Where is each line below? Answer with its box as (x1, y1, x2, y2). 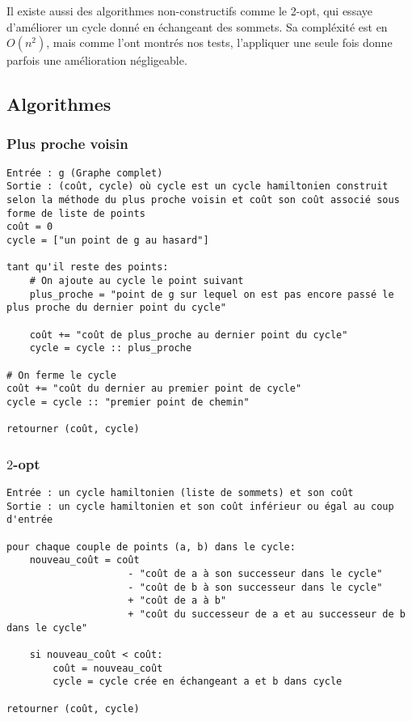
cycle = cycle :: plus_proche (29, 342, 192, 354)
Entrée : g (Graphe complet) (6, 167, 163, 179)
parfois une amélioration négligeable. (6, 52, 187, 69)
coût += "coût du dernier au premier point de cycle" (6, 383, 302, 395)
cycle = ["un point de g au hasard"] (6, 235, 209, 247)
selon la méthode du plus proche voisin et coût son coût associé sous (6, 194, 400, 206)
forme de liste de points (6, 207, 145, 219)
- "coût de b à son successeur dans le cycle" (128, 581, 383, 593)
